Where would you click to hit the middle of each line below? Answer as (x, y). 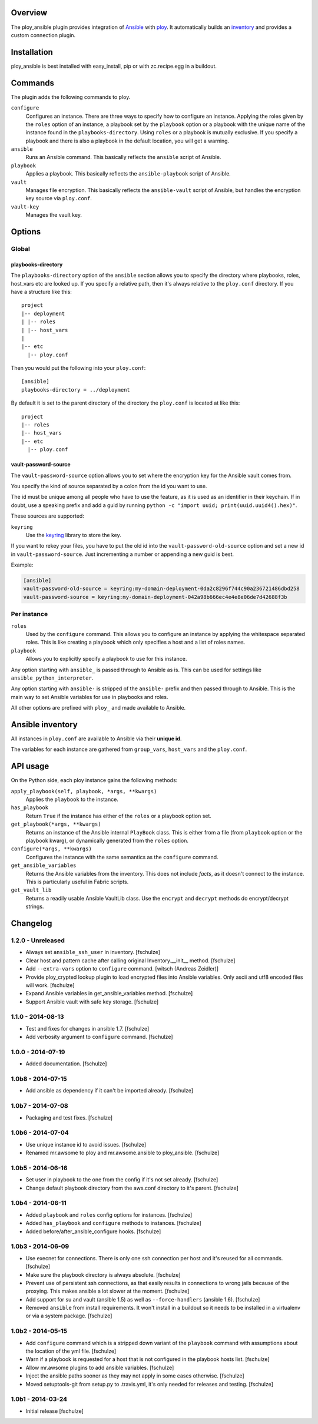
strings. (35, 906)
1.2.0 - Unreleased (38, 940)
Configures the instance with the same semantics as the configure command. (122, 857)
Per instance (29, 614)
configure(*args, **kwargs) (52, 849)
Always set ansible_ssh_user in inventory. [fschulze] (93, 952)
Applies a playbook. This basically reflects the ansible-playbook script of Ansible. (128, 174)
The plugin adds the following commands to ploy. (71, 97)
